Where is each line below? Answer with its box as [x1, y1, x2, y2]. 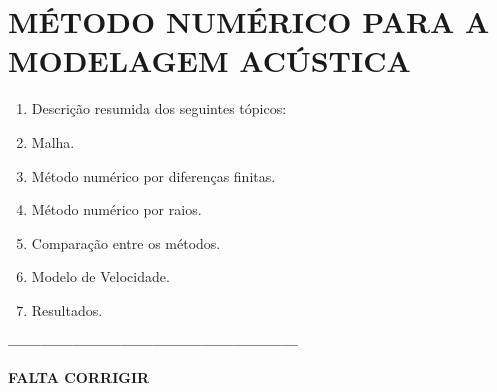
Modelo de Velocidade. [31, 266, 170, 287]
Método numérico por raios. [31, 199, 202, 220]
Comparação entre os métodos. [31, 232, 221, 253]
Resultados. [31, 299, 103, 320]
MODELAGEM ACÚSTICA [8, 40, 411, 81]
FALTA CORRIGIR [8, 367, 150, 388]
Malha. [31, 131, 75, 152]
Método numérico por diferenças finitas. [31, 165, 276, 186]
